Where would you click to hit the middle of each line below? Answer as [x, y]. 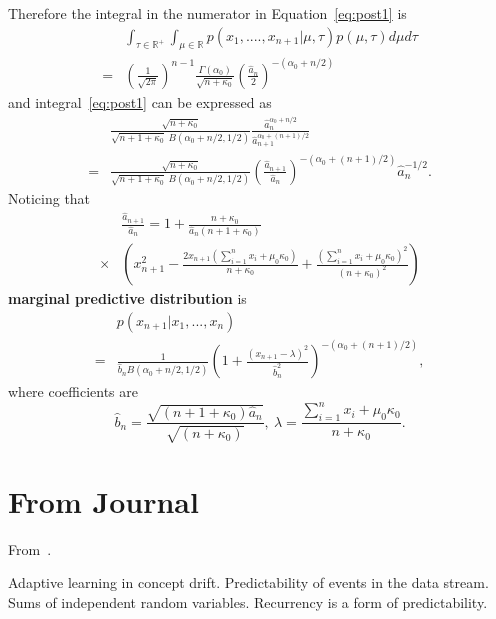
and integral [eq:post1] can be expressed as [140, 101]
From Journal [103, 500]
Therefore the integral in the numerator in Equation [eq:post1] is [207, 13]
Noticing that [49, 198]
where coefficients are [73, 391]
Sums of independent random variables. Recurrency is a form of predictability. [248, 601]
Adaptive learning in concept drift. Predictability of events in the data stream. [248, 582]
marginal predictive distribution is [127, 298]
